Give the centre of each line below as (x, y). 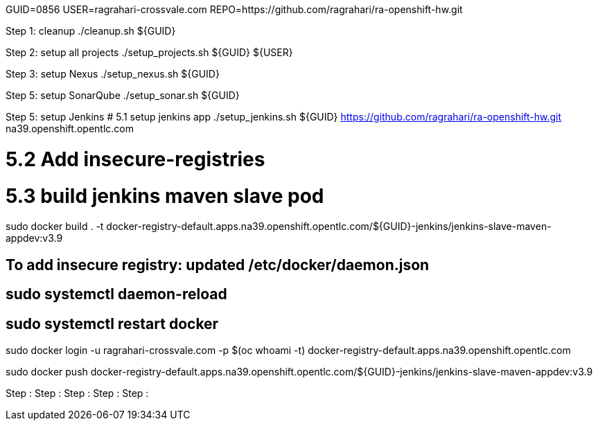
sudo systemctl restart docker (112, 323)
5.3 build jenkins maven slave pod (165, 196)
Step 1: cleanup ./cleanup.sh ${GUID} (91, 31)
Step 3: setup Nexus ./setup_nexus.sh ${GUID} (113, 74)
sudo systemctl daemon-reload (116, 294)
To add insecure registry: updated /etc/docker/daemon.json (218, 265)
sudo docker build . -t (55, 227)
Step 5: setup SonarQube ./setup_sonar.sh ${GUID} (123, 95)
